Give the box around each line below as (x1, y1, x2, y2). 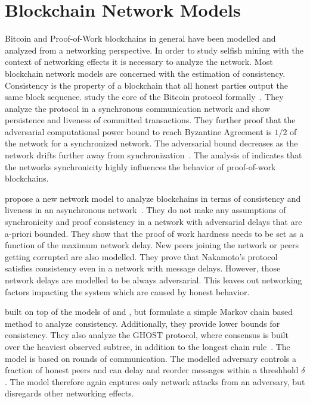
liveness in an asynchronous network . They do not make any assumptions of (5, 204, 286, 216)
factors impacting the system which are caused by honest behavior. (5, 285, 250, 298)
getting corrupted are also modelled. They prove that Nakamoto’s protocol (5, 250, 278, 263)
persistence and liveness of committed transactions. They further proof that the (5, 114, 296, 126)
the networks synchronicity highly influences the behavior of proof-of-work (5, 160, 276, 173)
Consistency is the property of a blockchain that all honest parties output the (5, 79, 288, 91)
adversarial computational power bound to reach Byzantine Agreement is (5, 125, 272, 138)
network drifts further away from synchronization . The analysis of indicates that (5, 149, 302, 161)
